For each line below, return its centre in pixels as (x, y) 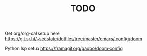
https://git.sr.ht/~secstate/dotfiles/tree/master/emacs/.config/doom (73, 39)
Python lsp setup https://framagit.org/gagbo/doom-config (64, 48)
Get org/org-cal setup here (33, 34)
